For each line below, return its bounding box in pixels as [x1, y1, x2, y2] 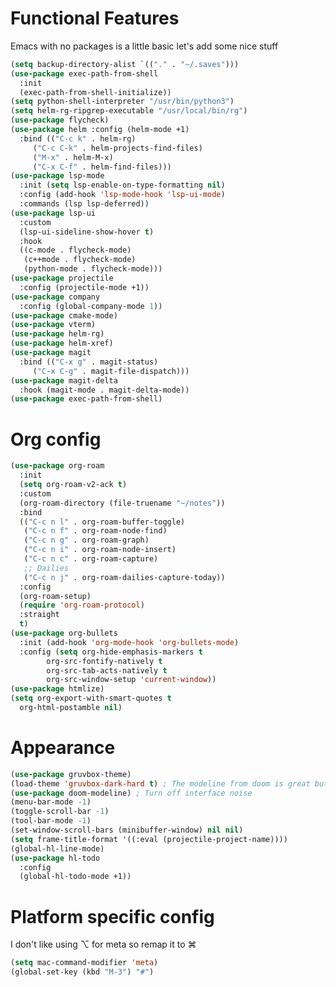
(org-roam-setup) [19, 591, 92, 601]
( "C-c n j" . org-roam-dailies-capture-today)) [23, 572, 226, 582]
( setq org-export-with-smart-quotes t [10, 693, 172, 704]
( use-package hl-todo [10, 853, 101, 863]
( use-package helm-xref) [10, 338, 114, 349]
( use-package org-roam [10, 461, 105, 471]
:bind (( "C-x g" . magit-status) [19, 357, 159, 367]
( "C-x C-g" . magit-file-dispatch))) [32, 366, 190, 376]
